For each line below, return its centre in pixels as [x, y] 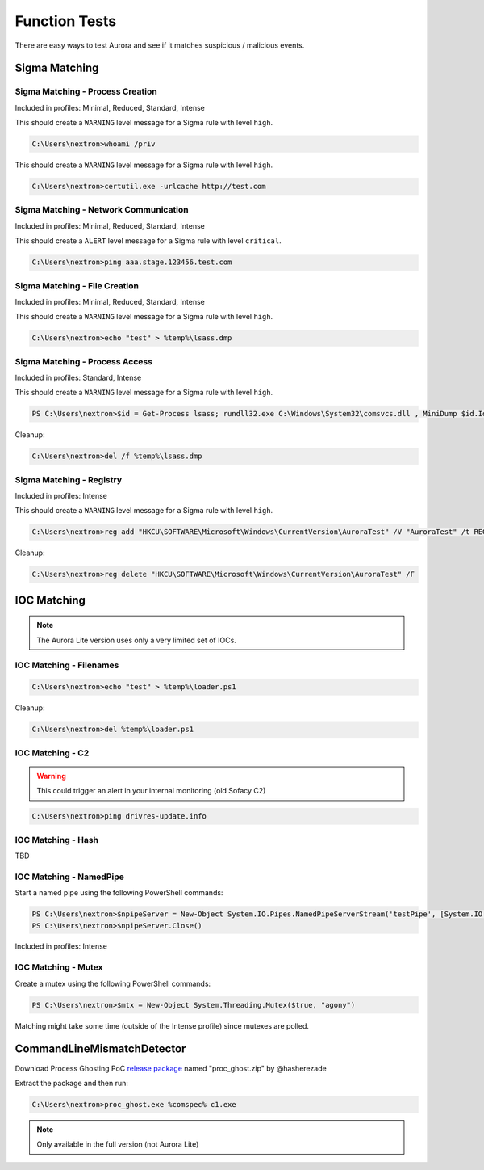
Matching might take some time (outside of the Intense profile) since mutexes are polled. [162, 1025]
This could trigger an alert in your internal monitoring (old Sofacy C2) [151, 791]
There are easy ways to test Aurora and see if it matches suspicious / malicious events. [160, 45]
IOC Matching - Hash [56, 840]
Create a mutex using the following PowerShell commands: [113, 983]
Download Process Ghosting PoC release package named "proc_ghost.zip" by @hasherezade [171, 1068]
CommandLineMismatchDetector [100, 1049]
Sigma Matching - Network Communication [102, 210]
